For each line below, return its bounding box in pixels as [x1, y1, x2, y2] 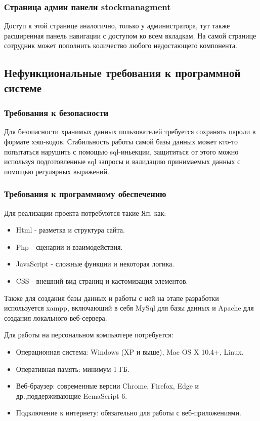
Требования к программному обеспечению [4, 187, 166, 200]
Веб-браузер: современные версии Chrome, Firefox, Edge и [16, 380, 199, 391]
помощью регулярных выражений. [4, 166, 109, 176]
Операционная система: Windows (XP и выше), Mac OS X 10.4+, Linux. [16, 346, 244, 357]
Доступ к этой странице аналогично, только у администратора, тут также [4, 20, 230, 31]
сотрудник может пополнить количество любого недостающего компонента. [4, 40, 237, 51]
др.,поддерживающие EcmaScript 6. [16, 390, 127, 401]
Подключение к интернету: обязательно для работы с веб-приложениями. [16, 407, 241, 418]
